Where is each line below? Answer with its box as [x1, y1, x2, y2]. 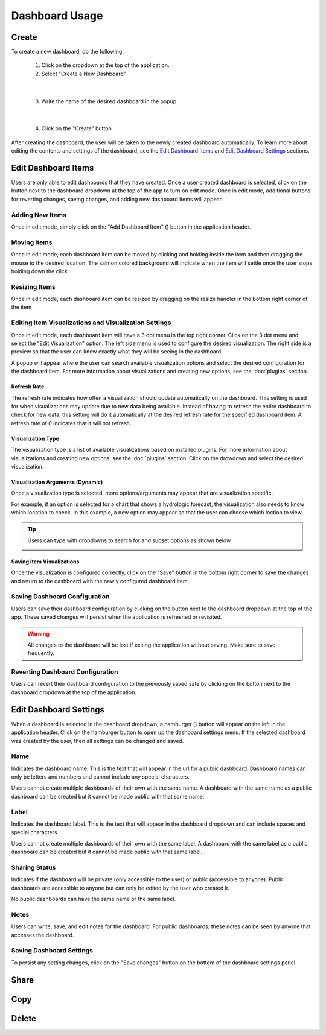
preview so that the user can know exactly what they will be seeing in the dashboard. [11, 348, 223, 355]
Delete [11, 1013, 36, 1024]
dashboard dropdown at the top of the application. [11, 688, 137, 696]
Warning [27, 630, 50, 638]
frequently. [27, 650, 54, 657]
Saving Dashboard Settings [11, 946, 94, 955]
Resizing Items [11, 282, 56, 291]
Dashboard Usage [11, 9, 103, 22]
